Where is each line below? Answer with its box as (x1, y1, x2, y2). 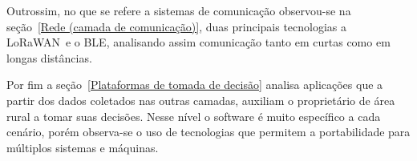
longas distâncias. (6, 49, 92, 66)
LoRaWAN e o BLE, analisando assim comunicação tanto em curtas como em (6, 34, 391, 50)
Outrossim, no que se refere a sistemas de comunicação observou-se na (6, 2, 351, 18)
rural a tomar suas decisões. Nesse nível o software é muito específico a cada (6, 107, 381, 124)
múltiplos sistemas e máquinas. (6, 139, 159, 155)
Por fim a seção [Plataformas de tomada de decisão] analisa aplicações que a (6, 76, 383, 93)
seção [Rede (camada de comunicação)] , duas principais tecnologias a (6, 18, 347, 34)
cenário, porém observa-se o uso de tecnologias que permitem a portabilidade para (6, 123, 411, 140)
